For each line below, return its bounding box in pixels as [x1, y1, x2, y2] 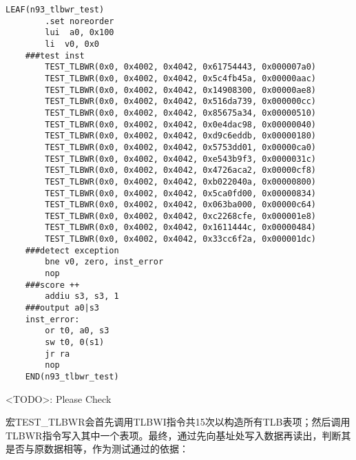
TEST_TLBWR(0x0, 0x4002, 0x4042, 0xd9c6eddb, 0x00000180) [45, 131, 317, 141]
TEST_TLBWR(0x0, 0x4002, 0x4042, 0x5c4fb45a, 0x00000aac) [45, 73, 317, 83]
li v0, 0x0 [45, 39, 100, 49]
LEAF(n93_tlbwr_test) [6, 5, 105, 14]
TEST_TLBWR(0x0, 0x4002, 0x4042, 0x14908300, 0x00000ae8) [45, 85, 317, 95]
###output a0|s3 [25, 303, 100, 313]
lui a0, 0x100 [45, 28, 114, 38]
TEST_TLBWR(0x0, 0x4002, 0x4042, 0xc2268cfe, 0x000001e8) [45, 211, 317, 221]
